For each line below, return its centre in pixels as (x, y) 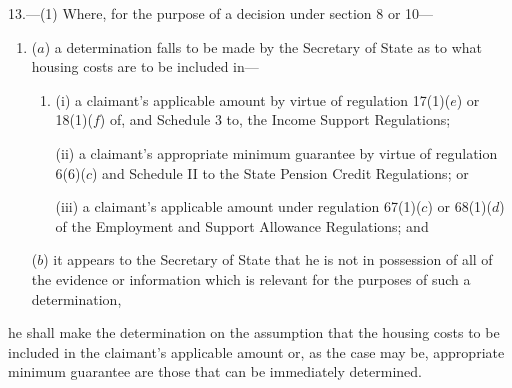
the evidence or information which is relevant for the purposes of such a (251, 278)
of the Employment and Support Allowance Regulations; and (242, 225)
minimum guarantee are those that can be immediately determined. (215, 371)
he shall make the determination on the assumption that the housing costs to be (254, 332)
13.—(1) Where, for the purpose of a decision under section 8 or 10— (221, 13)
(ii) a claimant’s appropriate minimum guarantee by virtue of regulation (276, 152)
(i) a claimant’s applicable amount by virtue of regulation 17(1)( (253, 99)
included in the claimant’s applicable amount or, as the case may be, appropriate (256, 351)
